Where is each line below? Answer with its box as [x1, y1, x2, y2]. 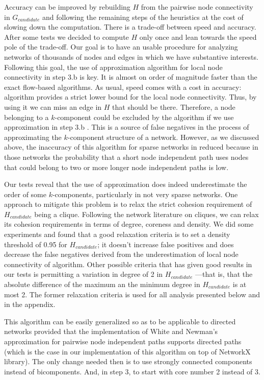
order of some [4, 188, 46, 199]
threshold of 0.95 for [4, 239, 67, 249]
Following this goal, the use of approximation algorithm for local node [4, 61, 223, 72]
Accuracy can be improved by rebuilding [4, 2, 130, 12]
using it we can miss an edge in [4, 101, 102, 112]
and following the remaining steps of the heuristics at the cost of [42, 11, 244, 22]
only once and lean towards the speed [139, 31, 257, 42]
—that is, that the [195, 269, 253, 279]
